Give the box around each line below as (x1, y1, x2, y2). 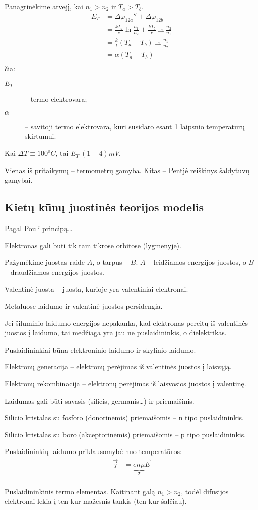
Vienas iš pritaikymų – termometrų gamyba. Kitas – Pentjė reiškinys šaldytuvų (5, 164, 250, 175)
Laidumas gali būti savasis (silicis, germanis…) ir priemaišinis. (5, 395, 195, 406)
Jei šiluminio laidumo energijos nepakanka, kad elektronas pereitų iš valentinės (5, 317, 248, 328)
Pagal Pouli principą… (5, 223, 73, 234)
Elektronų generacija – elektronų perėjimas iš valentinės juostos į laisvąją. (5, 361, 232, 372)
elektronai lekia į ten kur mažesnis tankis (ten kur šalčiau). (5, 496, 187, 506)
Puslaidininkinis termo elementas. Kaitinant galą (5, 486, 155, 496)
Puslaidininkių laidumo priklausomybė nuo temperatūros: (5, 446, 182, 457)
